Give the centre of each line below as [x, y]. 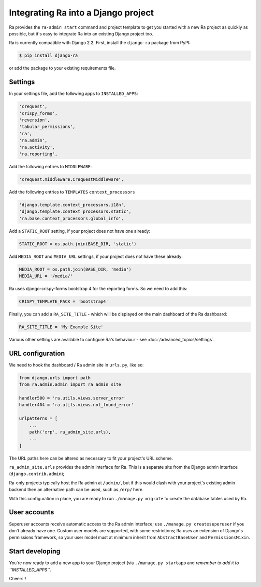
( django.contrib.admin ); [37, 474]
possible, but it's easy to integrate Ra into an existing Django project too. [81, 33]
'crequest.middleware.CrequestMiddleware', [72, 179]
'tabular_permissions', [47, 127]
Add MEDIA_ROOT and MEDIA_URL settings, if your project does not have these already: [96, 256]
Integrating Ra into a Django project [81, 13]
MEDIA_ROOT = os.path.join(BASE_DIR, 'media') [75, 269]
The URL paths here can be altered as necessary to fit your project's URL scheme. [91, 458]
